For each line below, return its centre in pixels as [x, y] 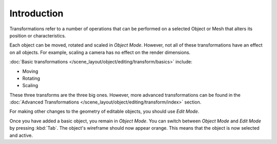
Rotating [31, 78]
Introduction [36, 13]
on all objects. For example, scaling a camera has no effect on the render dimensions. [100, 52]
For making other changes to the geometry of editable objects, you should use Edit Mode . [104, 111]
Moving [30, 71]
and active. [21, 135]
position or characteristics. [38, 35]
